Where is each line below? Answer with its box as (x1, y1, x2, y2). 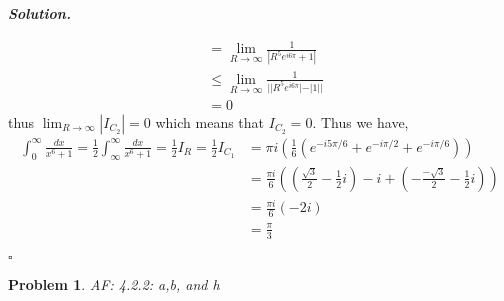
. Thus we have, (312, 111, 409, 132)
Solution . (8, 3, 71, 23)
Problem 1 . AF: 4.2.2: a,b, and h (8, 273, 220, 294)
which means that (155, 111, 265, 132)
